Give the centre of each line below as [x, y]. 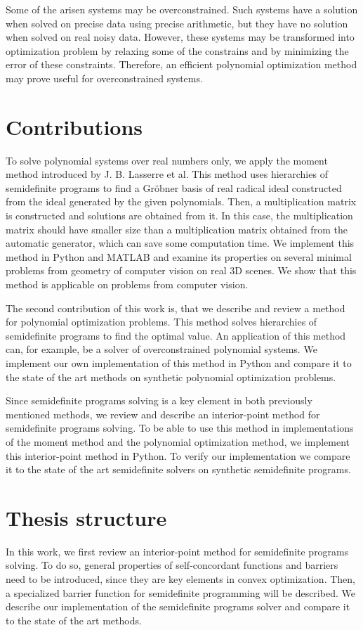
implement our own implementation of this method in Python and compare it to [179, 363]
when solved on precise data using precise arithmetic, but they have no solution [177, 23]
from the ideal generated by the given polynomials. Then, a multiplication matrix [181, 201]
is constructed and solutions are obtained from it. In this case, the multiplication [179, 216]
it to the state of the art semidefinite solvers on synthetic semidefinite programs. [178, 469]
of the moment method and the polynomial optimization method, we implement [178, 441]
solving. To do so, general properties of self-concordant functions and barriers [172, 565]
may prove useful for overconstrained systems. [104, 78]
